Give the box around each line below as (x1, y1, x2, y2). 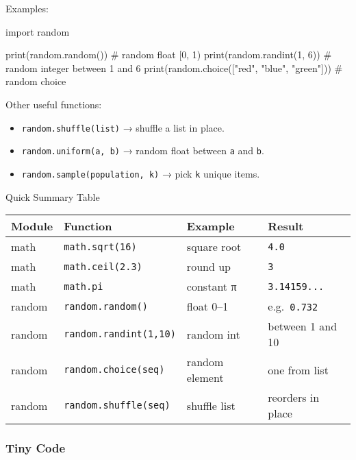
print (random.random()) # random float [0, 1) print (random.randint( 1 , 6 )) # (5, 47, 332, 62)
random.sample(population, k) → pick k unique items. (21, 166, 260, 180)
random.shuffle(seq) (64, 400, 170, 411)
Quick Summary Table (5, 189, 100, 204)
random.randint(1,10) (64, 328, 176, 340)
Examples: (5, 1, 49, 15)
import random (5, 24, 70, 38)
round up (186, 258, 231, 275)
